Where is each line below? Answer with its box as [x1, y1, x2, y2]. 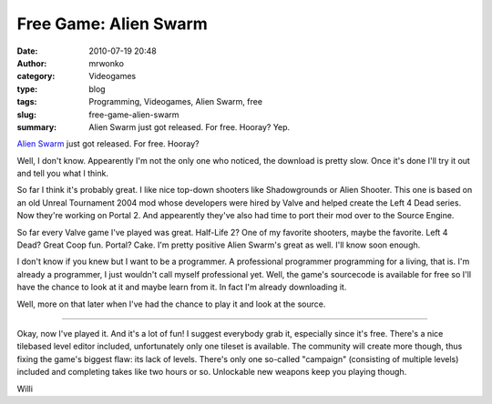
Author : [16, 57, 47, 68]
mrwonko [88, 57, 125, 68]
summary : [16, 121, 57, 132]
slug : [16, 109, 36, 120]
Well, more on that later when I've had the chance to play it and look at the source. [16, 298, 326, 309]
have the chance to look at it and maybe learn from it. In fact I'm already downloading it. [16, 282, 347, 293]
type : [16, 83, 38, 95]
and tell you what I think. [16, 168, 109, 179]
